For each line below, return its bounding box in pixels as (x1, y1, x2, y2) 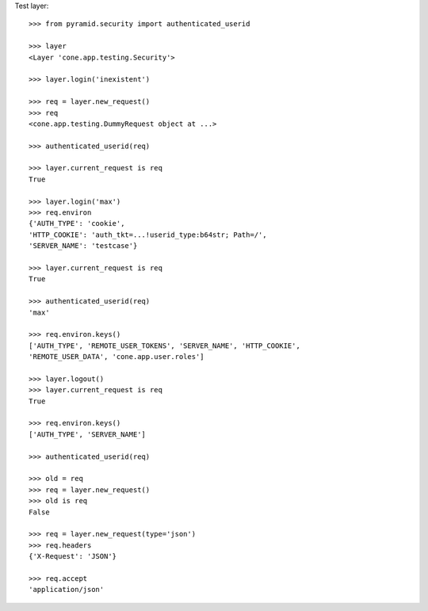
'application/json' (29, 585, 105, 594)
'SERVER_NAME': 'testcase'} (29, 242, 138, 250)
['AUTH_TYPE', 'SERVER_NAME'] (29, 430, 147, 439)
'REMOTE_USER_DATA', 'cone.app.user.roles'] (29, 353, 205, 361)
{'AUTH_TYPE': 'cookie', (29, 219, 125, 228)
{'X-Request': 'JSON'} (29, 552, 117, 561)
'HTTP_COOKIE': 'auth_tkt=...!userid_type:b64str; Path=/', (29, 230, 267, 239)
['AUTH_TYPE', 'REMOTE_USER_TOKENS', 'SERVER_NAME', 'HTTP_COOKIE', (29, 341, 300, 350)
